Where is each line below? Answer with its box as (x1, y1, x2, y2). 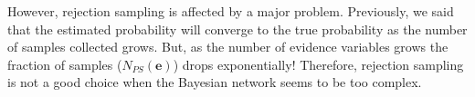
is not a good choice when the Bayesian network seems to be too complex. (7, 73, 422, 92)
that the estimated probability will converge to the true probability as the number (7, 19, 468, 38)
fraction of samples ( (7, 54, 122, 73)
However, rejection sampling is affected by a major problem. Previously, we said (7, 2, 454, 20)
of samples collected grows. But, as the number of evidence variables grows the (7, 37, 449, 56)
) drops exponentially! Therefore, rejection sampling (173, 54, 464, 73)
